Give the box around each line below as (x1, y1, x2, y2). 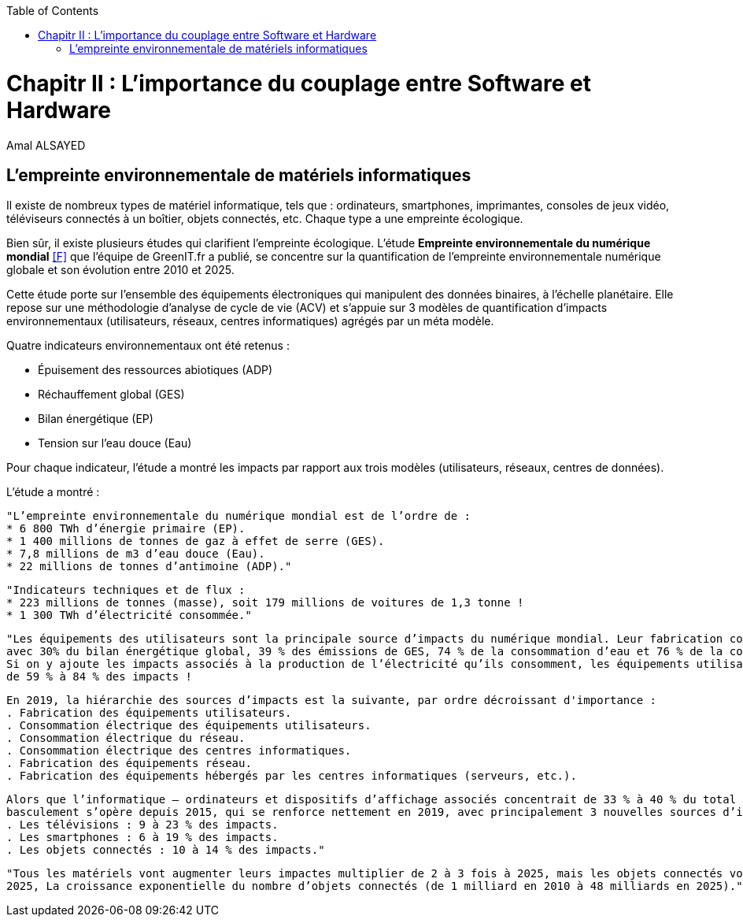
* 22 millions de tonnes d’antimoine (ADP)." (6, 560, 292, 573)
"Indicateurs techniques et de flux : (6, 584, 246, 597)
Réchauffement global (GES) (38, 387, 185, 402)
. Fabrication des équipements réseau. (6, 757, 252, 770)
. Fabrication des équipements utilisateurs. (6, 706, 292, 720)
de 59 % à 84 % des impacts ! (6, 670, 193, 684)
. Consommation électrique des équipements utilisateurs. (6, 719, 371, 732)
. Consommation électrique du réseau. (6, 732, 246, 745)
